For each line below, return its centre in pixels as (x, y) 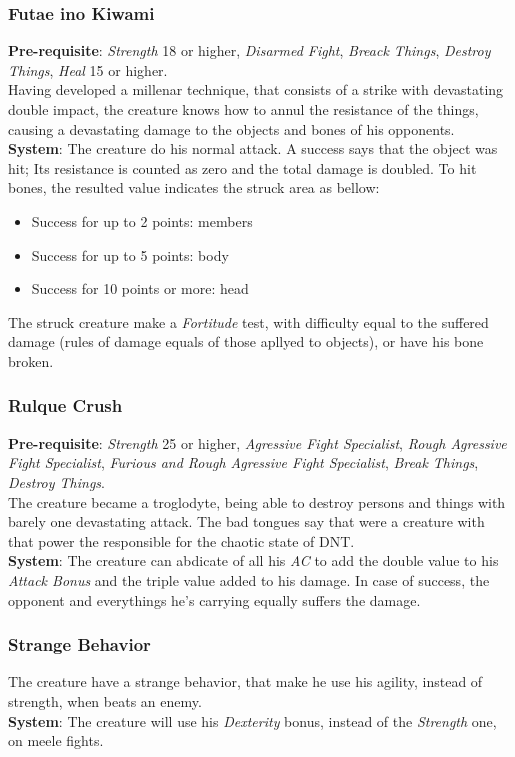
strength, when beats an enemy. (105, 700)
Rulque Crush (65, 405)
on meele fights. (56, 740)
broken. (31, 360)
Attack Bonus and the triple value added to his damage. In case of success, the (249, 579)
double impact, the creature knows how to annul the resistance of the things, (243, 109)
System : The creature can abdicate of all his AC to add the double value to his (253, 560)
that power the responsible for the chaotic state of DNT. (181, 540)
